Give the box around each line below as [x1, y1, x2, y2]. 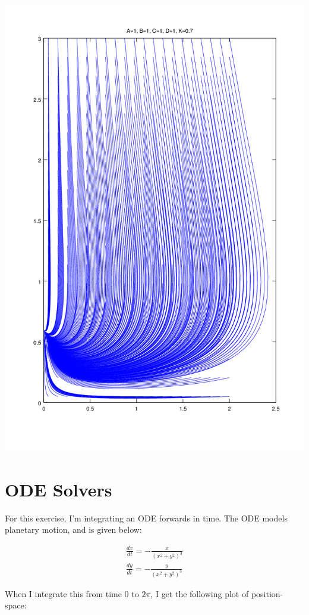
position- [251, 587, 283, 600]
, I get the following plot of [150, 587, 249, 600]
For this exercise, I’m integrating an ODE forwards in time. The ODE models [5, 511, 288, 524]
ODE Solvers [5, 477, 112, 501]
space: [5, 599, 27, 611]
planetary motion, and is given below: [5, 523, 142, 536]
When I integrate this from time [5, 587, 122, 600]
